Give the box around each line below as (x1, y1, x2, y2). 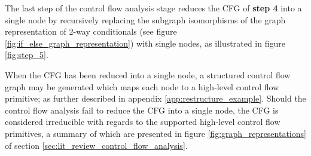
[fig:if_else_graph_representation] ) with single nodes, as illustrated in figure (5, 36, 285, 49)
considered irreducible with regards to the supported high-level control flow (5, 115, 280, 128)
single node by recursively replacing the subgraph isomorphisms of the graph (5, 13, 286, 26)
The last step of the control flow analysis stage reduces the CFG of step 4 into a (5, 2, 302, 14)
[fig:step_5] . (5, 48, 48, 61)
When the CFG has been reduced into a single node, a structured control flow (5, 68, 291, 81)
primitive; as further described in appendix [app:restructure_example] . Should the (5, 92, 306, 105)
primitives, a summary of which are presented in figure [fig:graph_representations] (5, 127, 306, 139)
